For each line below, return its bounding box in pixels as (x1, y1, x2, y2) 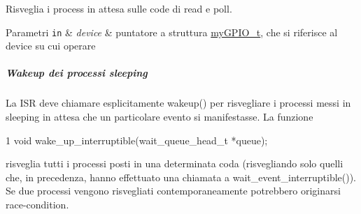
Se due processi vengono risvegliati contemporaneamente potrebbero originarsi (6, 183, 341, 198)
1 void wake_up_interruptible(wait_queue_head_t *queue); (6, 132, 268, 147)
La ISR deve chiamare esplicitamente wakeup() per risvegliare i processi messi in (6, 95, 351, 110)
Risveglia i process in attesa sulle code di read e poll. (6, 1, 232, 15)
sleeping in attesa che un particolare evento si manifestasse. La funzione (6, 109, 313, 123)
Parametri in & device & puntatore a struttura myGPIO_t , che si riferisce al (6, 24, 338, 39)
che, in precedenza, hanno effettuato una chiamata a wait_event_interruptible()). (6, 169, 357, 184)
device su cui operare (6, 38, 96, 53)
